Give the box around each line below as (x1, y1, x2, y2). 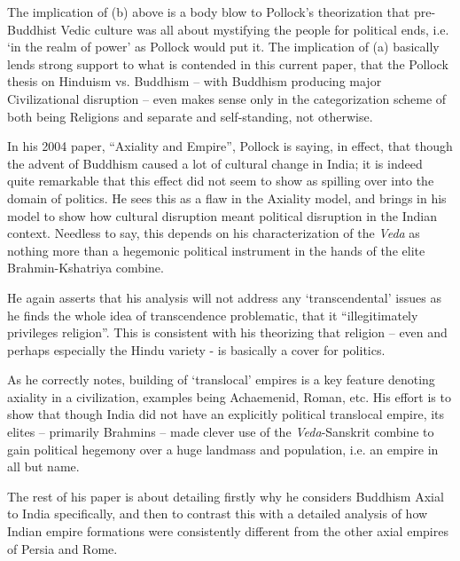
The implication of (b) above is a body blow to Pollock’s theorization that (7, 3, 410, 20)
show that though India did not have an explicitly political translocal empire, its (7, 405, 445, 423)
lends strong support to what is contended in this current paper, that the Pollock (7, 54, 448, 73)
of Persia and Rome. (7, 539, 118, 557)
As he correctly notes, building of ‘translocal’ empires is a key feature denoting (7, 370, 435, 389)
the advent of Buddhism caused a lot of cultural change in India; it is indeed (7, 154, 423, 172)
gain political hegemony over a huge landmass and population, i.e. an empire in (7, 439, 439, 458)
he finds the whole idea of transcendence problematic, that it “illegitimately (7, 305, 418, 324)
